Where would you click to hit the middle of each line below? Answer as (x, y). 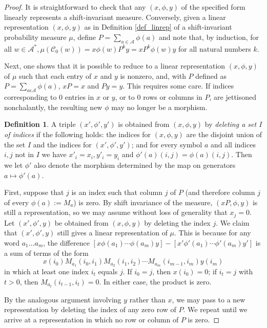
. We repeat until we (215, 309)
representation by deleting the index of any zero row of (90, 309)
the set (15, 144)
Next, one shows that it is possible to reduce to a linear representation (115, 66)
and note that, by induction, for (209, 37)
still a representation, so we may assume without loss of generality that (116, 212)
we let (14, 165)
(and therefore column (220, 192)
